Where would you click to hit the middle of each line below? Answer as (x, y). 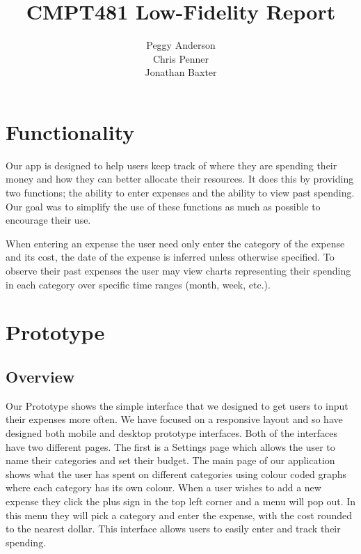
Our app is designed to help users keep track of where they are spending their (171, 165)
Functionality (70, 131)
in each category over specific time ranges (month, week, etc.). (138, 284)
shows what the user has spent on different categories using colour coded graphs (176, 474)
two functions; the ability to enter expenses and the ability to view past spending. (180, 193)
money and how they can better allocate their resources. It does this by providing (180, 179)
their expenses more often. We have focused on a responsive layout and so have (174, 419)
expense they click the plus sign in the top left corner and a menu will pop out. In (181, 501)
